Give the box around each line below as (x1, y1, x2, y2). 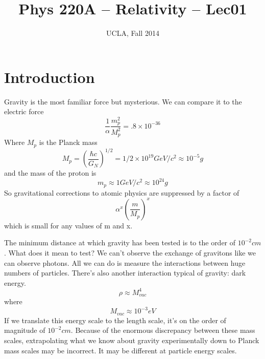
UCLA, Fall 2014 (106, 28, 159, 38)
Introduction (4, 66, 95, 87)
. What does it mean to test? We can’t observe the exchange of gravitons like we (4, 247, 256, 258)
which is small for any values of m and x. (4, 220, 133, 230)
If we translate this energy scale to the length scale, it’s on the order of (4, 314, 226, 325)
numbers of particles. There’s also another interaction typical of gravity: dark (4, 267, 246, 278)
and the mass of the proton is (4, 167, 97, 178)
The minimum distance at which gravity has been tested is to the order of (4, 237, 236, 248)
